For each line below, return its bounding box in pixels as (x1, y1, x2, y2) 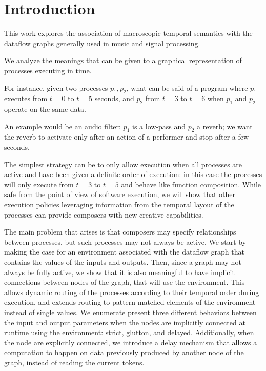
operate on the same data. (4, 104, 86, 114)
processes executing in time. (4, 65, 92, 75)
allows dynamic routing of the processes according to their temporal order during (4, 286, 259, 297)
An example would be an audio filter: (4, 121, 121, 131)
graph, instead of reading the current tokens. (4, 357, 145, 367)
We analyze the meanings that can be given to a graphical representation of (4, 55, 242, 66)
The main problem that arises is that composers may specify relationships (4, 226, 236, 237)
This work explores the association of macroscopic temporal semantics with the (4, 28, 253, 38)
